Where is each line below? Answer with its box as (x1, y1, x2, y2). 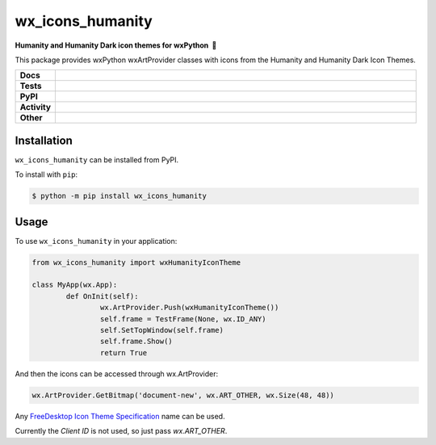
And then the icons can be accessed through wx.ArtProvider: (15, 368, 218, 379)
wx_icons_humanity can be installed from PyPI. (15, 154, 179, 165)
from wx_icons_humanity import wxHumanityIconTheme (31, 258, 241, 267)
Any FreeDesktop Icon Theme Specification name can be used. (15, 411, 225, 421)
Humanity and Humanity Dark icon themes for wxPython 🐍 (15, 40, 217, 50)
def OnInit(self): (65, 292, 139, 300)
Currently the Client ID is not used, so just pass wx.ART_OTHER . (15, 426, 228, 436)
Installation (15, 133, 73, 147)
